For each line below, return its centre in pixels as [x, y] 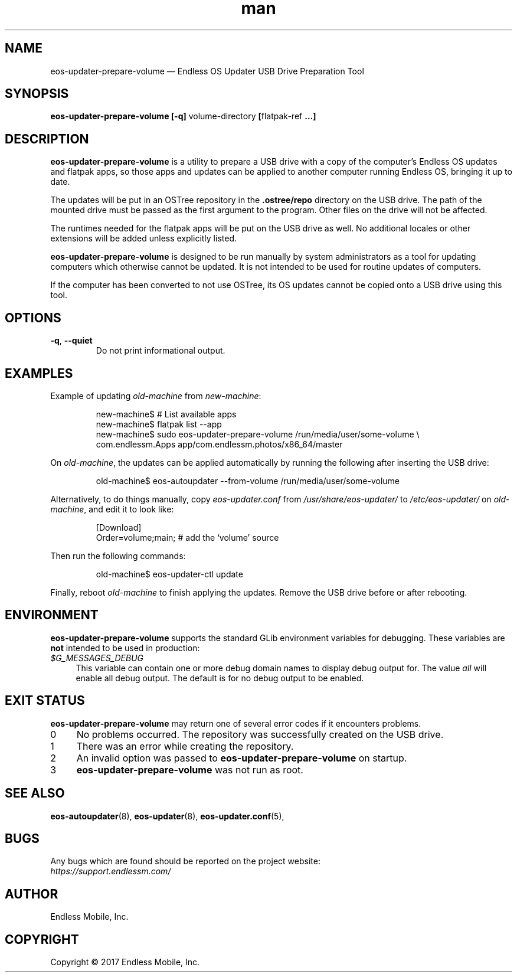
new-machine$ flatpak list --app [159, 424]
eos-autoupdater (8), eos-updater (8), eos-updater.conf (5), [167, 816]
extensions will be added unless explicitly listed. [143, 238]
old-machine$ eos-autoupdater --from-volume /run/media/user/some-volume [248, 481]
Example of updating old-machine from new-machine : [156, 396]
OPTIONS [33, 318]
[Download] [119, 527]
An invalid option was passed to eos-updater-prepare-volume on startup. [242, 758]
